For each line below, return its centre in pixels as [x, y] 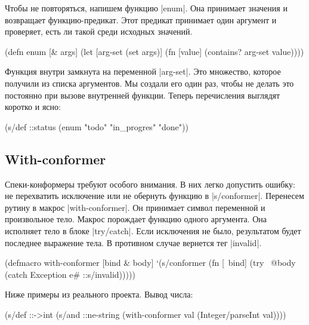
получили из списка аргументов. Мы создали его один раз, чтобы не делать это [149, 83]
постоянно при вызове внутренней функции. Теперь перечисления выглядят [143, 95]
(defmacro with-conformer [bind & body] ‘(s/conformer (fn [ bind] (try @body [150, 263]
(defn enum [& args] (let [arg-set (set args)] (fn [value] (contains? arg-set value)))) [154, 51]
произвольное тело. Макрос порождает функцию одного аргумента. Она [136, 219]
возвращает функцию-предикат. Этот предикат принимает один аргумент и [141, 19]
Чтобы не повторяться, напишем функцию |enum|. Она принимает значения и [146, 8]
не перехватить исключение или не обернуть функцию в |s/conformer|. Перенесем [154, 196]
